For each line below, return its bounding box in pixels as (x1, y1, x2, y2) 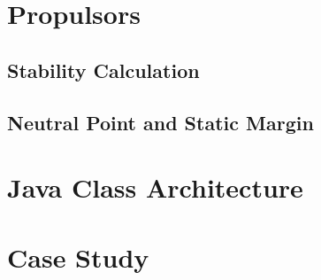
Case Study (7, 238, 149, 275)
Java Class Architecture (7, 169, 303, 206)
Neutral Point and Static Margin (7, 108, 314, 136)
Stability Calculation (7, 56, 200, 83)
